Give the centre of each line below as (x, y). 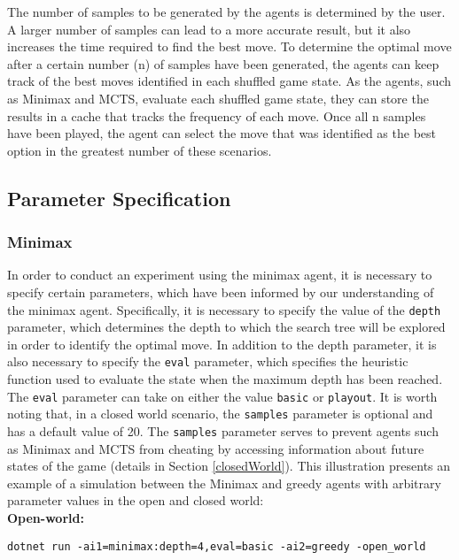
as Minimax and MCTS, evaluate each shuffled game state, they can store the (218, 98)
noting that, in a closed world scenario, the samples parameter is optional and (220, 414)
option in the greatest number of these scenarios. (140, 150)
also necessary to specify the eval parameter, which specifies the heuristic (208, 361)
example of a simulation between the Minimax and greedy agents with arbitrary (224, 483)
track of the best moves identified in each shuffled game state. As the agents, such (229, 81)
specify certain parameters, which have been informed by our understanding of (221, 292)
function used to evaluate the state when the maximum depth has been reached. (225, 379)
